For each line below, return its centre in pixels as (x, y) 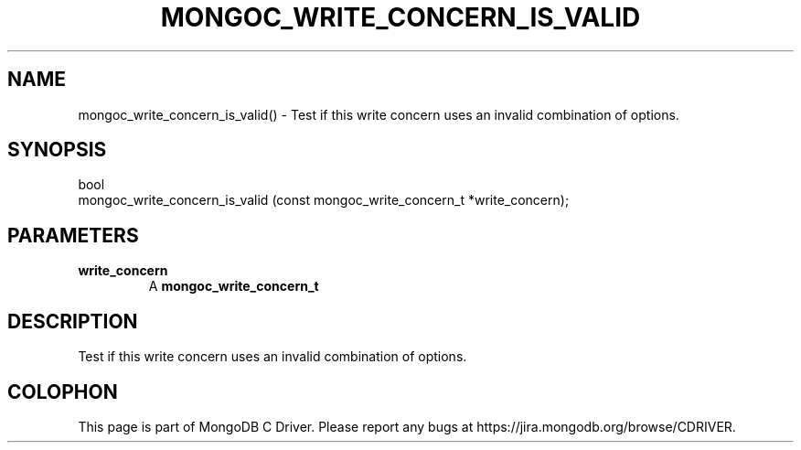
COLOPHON (63, 391)
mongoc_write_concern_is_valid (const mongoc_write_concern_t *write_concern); (324, 200)
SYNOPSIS (57, 150)
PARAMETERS (73, 235)
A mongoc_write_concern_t (234, 286)
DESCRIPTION (73, 321)
